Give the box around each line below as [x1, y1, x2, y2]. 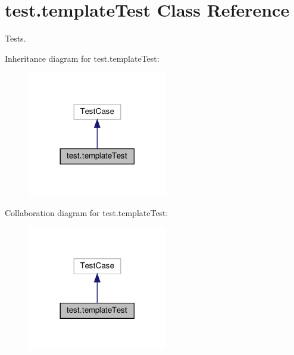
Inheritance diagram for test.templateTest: [5, 52, 159, 64]
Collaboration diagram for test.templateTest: [5, 206, 168, 218]
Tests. [5, 32, 26, 45]
